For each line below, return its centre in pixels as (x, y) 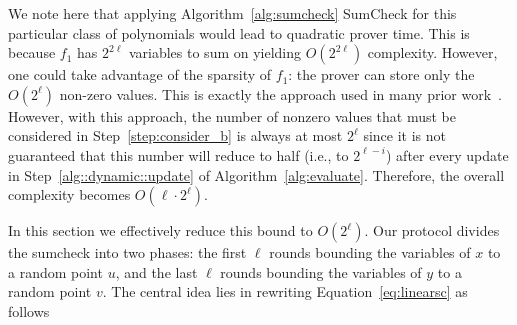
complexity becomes (69, 194)
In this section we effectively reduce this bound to (160, 230)
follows (29, 310)
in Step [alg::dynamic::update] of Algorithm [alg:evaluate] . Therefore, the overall (256, 174)
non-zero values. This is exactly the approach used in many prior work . (280, 93)
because (32, 52)
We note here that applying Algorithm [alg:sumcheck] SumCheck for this (232, 13)
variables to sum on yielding (215, 52)
